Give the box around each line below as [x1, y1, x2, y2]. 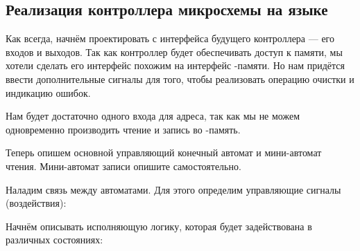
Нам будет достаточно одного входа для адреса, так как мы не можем [6, 109, 300, 123]
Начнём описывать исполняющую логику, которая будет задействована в [6, 219, 312, 233]
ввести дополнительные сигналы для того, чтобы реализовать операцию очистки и [6, 71, 354, 86]
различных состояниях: [6, 232, 103, 247]
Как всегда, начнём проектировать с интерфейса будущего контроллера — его [6, 31, 334, 46]
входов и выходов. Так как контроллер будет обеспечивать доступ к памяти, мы [6, 44, 343, 59]
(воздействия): [6, 196, 67, 210]
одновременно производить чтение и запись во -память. [6, 122, 241, 136]
